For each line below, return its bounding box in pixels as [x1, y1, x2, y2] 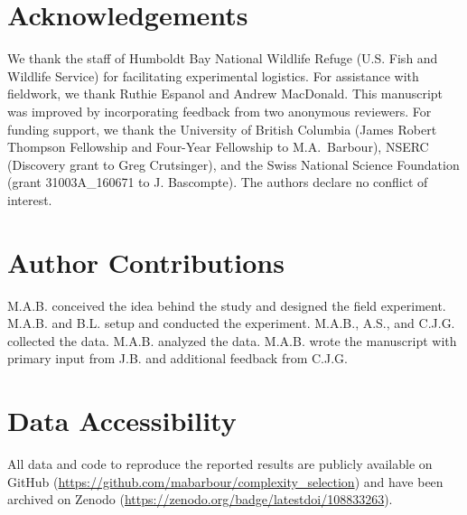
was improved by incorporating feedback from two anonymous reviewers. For [7, 101, 432, 120]
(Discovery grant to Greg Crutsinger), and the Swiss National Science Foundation [7, 154, 460, 173]
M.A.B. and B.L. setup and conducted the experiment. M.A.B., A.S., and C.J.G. [7, 314, 455, 332]
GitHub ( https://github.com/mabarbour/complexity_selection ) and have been [7, 472, 444, 491]
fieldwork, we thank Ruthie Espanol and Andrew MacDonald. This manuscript [7, 84, 444, 103]
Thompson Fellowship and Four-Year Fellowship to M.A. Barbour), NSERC [7, 137, 429, 156]
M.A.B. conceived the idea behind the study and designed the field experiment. [7, 295, 446, 314]
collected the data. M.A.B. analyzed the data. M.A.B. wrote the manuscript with [7, 331, 457, 350]
